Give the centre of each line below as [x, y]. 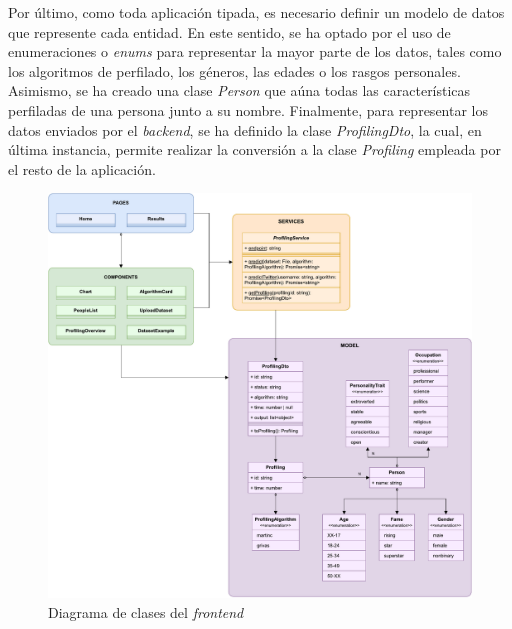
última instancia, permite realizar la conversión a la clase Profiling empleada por [254, 149]
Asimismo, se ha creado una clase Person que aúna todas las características [239, 90]
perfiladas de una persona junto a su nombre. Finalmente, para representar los [248, 109]
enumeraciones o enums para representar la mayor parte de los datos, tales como [255, 51]
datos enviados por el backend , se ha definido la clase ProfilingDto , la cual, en [245, 129]
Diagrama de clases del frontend [146, 611]
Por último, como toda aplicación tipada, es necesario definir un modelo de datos [256, 12]
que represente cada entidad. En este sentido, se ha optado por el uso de [229, 31]
